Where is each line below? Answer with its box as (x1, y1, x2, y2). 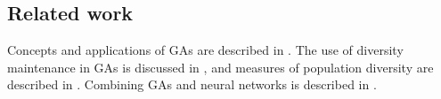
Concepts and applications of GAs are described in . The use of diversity (7, 41, 404, 59)
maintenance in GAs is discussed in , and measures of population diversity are (7, 57, 434, 76)
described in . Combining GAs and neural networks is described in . (7, 75, 377, 94)
